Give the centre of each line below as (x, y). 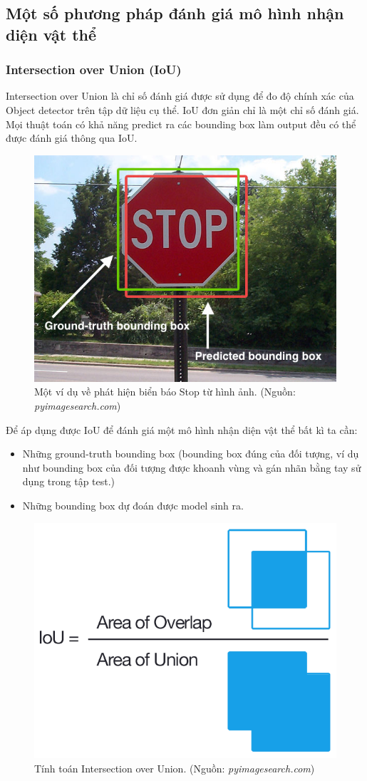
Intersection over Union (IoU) (94, 69)
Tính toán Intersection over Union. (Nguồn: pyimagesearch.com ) (175, 768)
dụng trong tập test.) (69, 481)
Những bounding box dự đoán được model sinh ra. (133, 505)
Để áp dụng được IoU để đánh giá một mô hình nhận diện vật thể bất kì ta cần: (182, 429)
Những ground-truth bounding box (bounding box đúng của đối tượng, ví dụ (191, 454)
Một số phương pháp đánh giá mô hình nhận (175, 13)
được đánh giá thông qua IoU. (72, 138)
